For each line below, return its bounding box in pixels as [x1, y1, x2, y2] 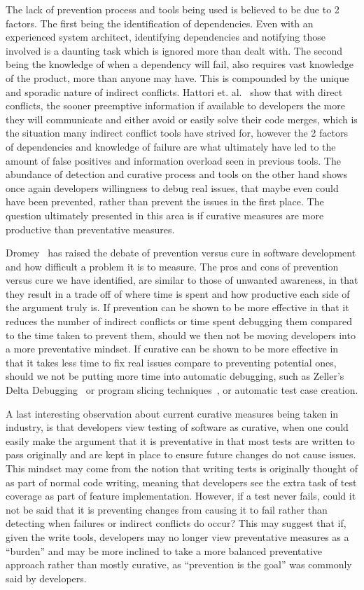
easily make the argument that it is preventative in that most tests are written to [6, 433, 355, 448]
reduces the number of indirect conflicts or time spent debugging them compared [6, 314, 353, 329]
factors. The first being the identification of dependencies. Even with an [6, 15, 314, 30]
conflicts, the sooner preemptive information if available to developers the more [6, 98, 345, 113]
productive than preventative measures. [6, 221, 175, 236]
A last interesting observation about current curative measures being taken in [6, 406, 339, 420]
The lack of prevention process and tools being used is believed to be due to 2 [6, 2, 339, 16]
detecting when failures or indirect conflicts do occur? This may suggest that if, [6, 516, 346, 530]
